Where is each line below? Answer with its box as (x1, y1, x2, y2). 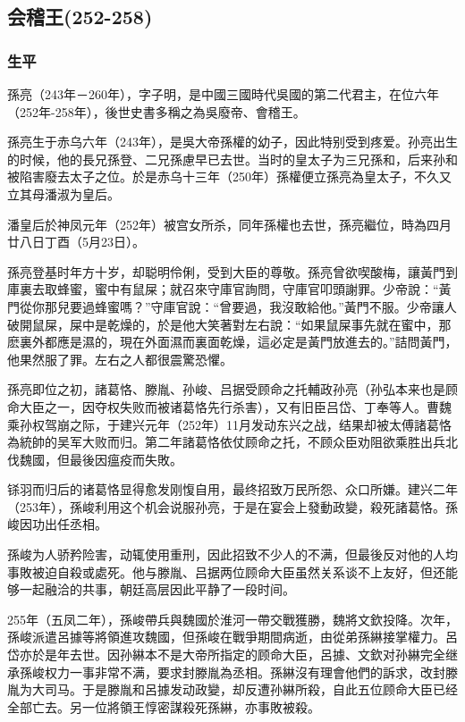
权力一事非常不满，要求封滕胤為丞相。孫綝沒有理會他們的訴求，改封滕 (44, 662, 458, 681)
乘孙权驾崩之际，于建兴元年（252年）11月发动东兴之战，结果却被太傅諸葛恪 (7, 415, 452, 433)
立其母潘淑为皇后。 (7, 184, 120, 203)
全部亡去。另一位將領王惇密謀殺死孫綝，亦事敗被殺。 (7, 697, 320, 716)
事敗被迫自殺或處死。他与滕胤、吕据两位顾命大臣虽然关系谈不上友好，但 (7, 562, 433, 581)
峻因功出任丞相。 (7, 515, 107, 533)
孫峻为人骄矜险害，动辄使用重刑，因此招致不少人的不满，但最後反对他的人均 (7, 545, 458, 564)
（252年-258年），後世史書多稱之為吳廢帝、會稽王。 (7, 102, 306, 121)
